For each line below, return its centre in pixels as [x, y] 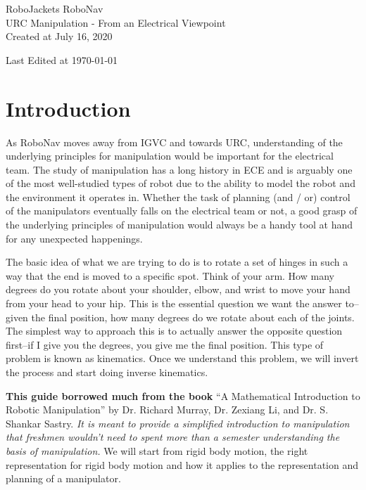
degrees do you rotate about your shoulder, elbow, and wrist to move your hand [178, 289]
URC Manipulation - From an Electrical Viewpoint [116, 22]
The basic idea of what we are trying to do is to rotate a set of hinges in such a [177, 262]
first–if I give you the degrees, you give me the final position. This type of [165, 344]
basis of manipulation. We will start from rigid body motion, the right [157, 450]
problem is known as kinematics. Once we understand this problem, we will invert [182, 358]
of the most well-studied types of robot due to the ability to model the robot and [181, 183]
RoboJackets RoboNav [55, 8]
